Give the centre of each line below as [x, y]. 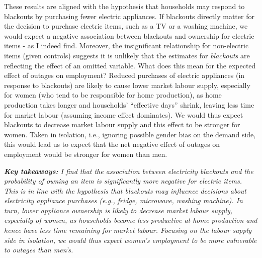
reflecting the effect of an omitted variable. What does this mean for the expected [130, 65]
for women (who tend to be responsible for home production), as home [113, 95]
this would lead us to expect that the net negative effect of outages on [112, 144]
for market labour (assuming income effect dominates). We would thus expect [124, 114]
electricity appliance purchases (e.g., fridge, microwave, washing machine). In [123, 200]
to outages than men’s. [39, 250]
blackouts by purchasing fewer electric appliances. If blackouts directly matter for [129, 16]
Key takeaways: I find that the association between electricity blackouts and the [129, 171]
